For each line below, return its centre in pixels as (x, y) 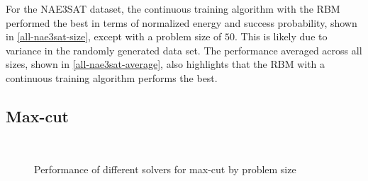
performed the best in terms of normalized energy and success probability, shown (182, 22)
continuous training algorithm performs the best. (112, 77)
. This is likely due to (281, 36)
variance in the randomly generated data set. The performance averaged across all (184, 50)
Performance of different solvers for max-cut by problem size (165, 169)
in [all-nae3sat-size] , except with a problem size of (114, 36)
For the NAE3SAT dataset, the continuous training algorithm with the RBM (173, 8)
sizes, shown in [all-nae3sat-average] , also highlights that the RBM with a (166, 64)
